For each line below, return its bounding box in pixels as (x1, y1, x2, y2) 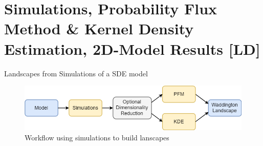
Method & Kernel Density (4, 18, 194, 39)
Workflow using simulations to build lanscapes (25, 132, 169, 142)
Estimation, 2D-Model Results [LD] (4, 38, 260, 59)
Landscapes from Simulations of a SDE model (4, 68, 148, 78)
